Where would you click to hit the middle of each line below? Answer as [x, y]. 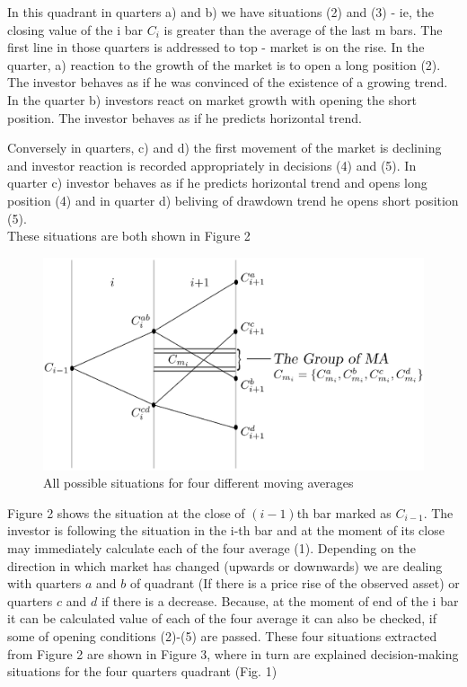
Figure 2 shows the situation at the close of [126, 512]
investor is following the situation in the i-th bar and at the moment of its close [226, 530]
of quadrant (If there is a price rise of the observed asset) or [295, 583]
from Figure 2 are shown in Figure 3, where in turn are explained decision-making [233, 653]
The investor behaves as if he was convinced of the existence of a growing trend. [228, 82]
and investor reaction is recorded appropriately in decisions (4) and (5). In [212, 165]
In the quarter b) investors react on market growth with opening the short [212, 99]
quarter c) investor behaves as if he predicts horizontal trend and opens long [217, 183]
